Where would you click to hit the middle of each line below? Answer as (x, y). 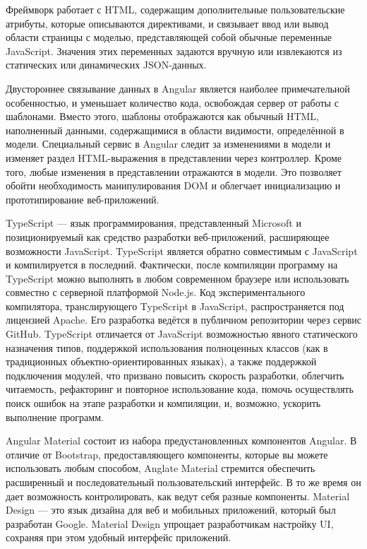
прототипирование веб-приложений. (83, 199)
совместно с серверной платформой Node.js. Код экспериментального (156, 292)
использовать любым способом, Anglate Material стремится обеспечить (161, 468)
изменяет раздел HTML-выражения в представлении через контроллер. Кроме (174, 157)
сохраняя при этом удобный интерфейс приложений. (119, 537)
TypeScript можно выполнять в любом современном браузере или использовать (178, 278)
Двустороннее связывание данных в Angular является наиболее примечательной (178, 88)
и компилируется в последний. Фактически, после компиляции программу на (172, 265)
